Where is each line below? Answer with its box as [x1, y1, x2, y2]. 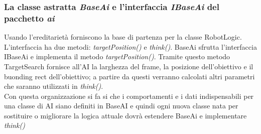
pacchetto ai [4, 12, 55, 24]
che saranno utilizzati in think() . [4, 81, 103, 91]
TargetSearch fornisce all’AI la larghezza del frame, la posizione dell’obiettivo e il [4, 61, 253, 71]
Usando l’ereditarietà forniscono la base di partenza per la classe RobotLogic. [4, 32, 242, 42]
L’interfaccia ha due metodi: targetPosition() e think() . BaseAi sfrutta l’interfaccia [4, 41, 257, 52]
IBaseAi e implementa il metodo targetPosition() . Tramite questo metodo [4, 51, 230, 62]
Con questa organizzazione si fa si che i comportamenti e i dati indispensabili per [4, 90, 254, 101]
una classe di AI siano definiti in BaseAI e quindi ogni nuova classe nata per [4, 100, 238, 111]
